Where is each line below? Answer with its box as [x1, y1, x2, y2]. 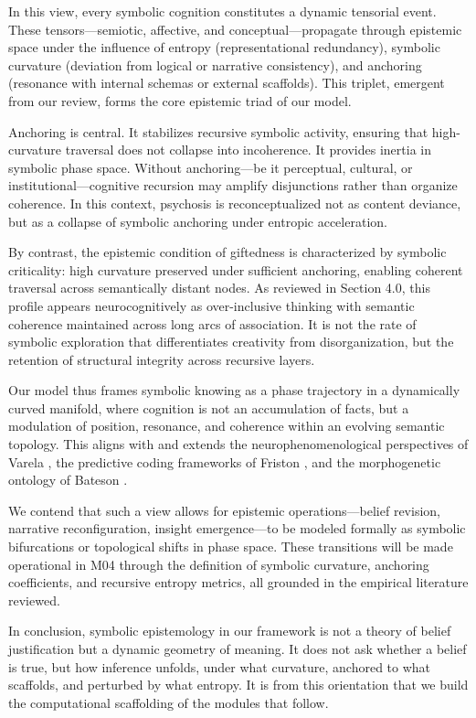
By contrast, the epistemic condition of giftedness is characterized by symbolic [8, 242, 447, 262]
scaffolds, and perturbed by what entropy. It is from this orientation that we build [8, 675, 469, 694]
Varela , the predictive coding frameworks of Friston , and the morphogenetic [8, 452, 441, 471]
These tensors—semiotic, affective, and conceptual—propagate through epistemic [8, 19, 462, 38]
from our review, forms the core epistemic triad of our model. [8, 91, 352, 110]
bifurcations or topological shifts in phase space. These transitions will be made [8, 537, 453, 556]
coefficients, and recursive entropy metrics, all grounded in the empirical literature [8, 573, 469, 592]
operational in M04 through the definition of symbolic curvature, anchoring [8, 554, 429, 573]
